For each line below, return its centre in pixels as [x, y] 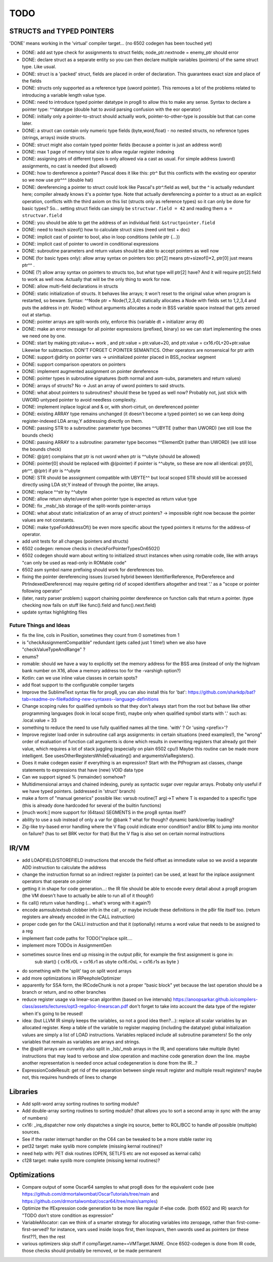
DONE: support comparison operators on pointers [74, 364]
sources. [31, 1132]
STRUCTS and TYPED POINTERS [62, 31]
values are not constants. [48, 520]
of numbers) [35, 1118]
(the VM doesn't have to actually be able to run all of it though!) [88, 895]
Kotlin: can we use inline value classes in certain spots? [80, 678]
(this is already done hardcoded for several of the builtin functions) [92, 805]
